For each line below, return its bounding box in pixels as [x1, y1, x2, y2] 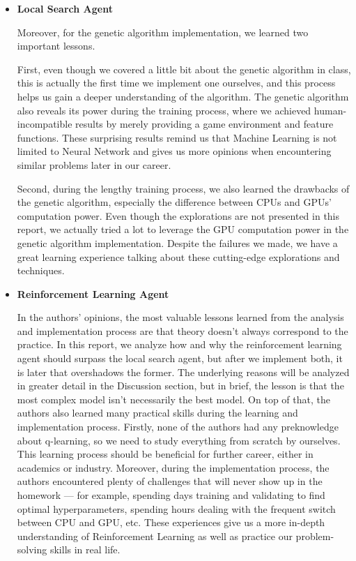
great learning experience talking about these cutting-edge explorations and [17, 249, 340, 264]
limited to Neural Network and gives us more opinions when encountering [17, 144, 332, 158]
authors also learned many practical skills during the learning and [17, 405, 298, 420]
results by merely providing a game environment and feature [75, 117, 334, 131]
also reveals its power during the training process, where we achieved [17, 103, 311, 117]
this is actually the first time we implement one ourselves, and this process [17, 75, 336, 90]
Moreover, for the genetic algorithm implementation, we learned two [17, 24, 309, 39]
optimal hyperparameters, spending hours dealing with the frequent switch [17, 501, 336, 516]
